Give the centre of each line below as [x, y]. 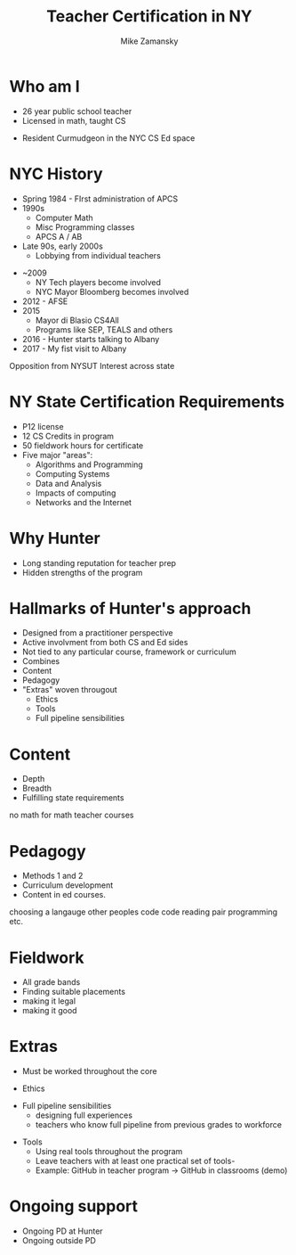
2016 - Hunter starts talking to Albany [91, 339]
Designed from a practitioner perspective [97, 633]
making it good [49, 1011]
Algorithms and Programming [89, 464]
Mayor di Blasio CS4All [77, 320]
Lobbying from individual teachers [98, 255]
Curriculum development [68, 885]
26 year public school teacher [77, 111]
